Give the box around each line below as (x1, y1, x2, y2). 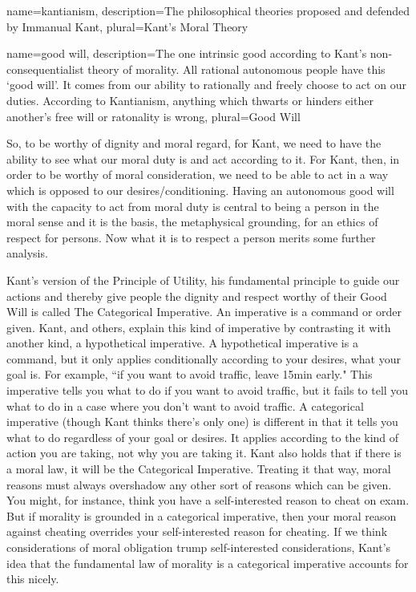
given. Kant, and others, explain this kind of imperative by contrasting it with (6, 318, 391, 335)
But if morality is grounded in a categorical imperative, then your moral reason (6, 507, 397, 524)
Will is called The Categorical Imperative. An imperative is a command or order (6, 303, 402, 320)
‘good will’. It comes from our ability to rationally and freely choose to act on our (6, 76, 406, 93)
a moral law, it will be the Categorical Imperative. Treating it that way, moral (6, 460, 391, 477)
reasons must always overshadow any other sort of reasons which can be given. (6, 476, 392, 493)
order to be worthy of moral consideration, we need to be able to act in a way (6, 166, 389, 183)
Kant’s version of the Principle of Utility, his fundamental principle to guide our (6, 271, 400, 288)
